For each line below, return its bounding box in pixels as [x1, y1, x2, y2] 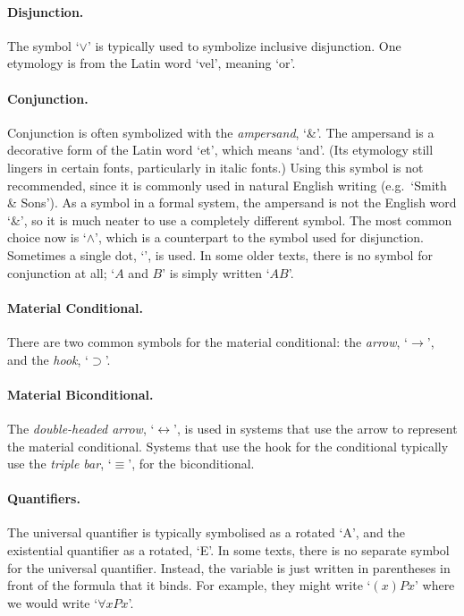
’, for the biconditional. [128, 454, 255, 473]
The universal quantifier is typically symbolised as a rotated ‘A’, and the [7, 523, 406, 542]
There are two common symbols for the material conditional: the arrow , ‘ [7, 332, 409, 350]
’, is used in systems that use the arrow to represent [173, 418, 458, 437]
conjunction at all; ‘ [7, 263, 115, 282]
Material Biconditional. [7, 384, 154, 403]
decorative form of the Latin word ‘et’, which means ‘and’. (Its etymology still [7, 140, 434, 159]
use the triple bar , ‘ [7, 454, 112, 473]
